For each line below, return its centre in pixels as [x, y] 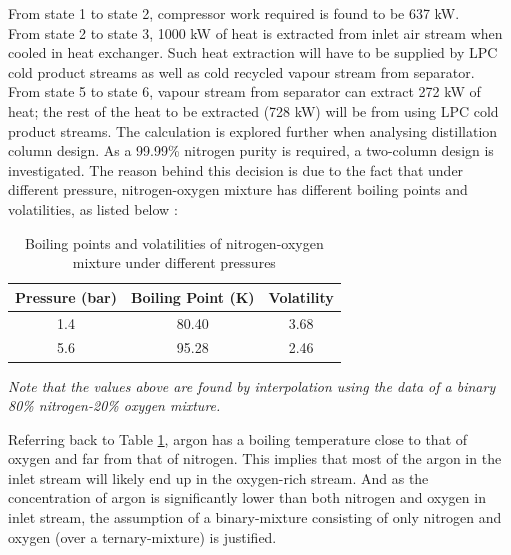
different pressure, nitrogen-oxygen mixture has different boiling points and [238, 189]
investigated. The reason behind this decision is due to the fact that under [236, 169]
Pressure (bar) [66, 296]
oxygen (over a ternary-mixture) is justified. [142, 536]
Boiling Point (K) [192, 296]
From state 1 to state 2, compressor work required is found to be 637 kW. [234, 13]
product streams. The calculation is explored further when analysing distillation [253, 130]
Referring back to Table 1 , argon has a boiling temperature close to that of [238, 438]
